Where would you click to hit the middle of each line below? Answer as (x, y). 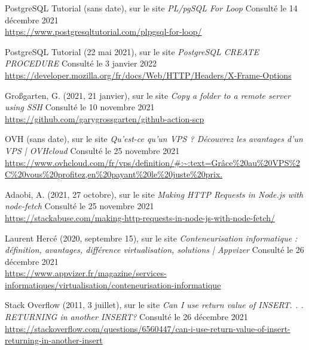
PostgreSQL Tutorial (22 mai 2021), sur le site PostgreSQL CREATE (132, 51)
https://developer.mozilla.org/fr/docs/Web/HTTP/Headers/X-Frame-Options (148, 75)
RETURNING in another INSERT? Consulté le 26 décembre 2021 (126, 317)
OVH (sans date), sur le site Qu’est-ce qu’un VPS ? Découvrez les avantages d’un (154, 139)
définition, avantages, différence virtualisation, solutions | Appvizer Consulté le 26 (154, 250)
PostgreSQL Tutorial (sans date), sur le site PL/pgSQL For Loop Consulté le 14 (151, 8)
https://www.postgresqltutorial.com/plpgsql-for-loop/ (103, 31)
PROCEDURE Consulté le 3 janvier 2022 (81, 63)
